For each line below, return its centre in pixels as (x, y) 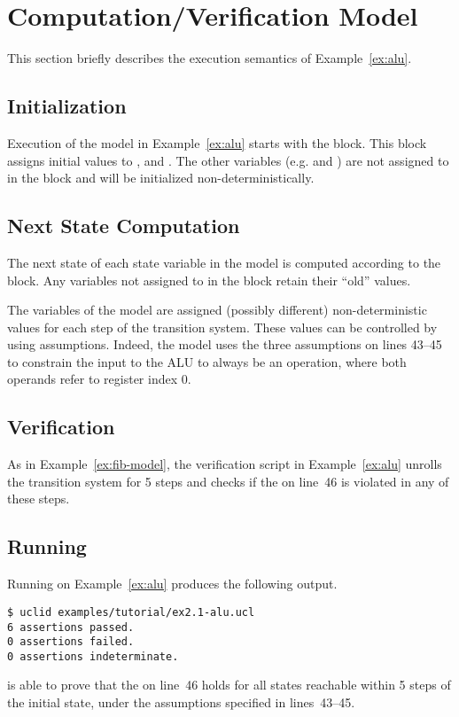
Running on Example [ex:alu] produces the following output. (172, 584)
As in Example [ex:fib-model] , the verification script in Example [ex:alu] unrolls (225, 464)
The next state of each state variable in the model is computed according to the (224, 262)
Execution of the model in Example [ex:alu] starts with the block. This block (217, 142)
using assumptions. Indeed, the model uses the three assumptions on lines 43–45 (225, 344)
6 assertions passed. (71, 627)
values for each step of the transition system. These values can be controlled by (222, 327)
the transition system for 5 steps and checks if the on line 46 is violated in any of (228, 481)
